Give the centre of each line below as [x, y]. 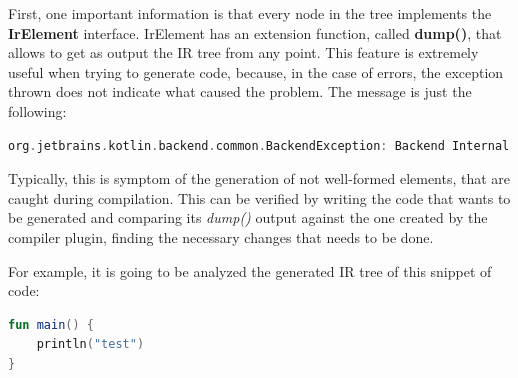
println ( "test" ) [90, 344]
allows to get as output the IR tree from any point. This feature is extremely [243, 52]
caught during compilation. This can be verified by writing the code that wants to [259, 197]
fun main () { [51, 324]
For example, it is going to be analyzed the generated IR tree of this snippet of [250, 270]
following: [37, 110]
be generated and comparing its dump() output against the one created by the [248, 217]
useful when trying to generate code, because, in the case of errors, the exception [256, 71]
